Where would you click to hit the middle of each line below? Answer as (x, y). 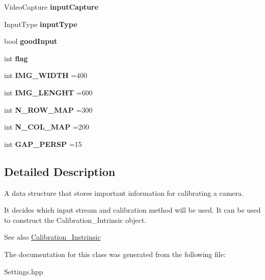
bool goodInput (31, 41)
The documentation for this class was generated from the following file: (115, 254)
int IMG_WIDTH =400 (46, 75)
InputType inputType (41, 24)
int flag (16, 58)
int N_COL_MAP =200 (47, 127)
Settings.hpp (24, 271)
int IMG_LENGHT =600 (48, 92)
